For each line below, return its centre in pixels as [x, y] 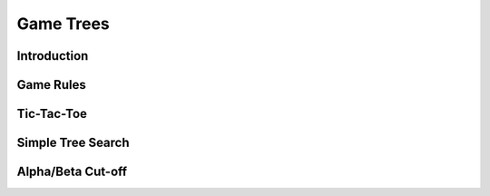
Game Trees [63, 24]
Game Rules [51, 85]
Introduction [53, 56]
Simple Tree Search [73, 143]
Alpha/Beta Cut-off [72, 172]
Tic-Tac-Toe [52, 114]
